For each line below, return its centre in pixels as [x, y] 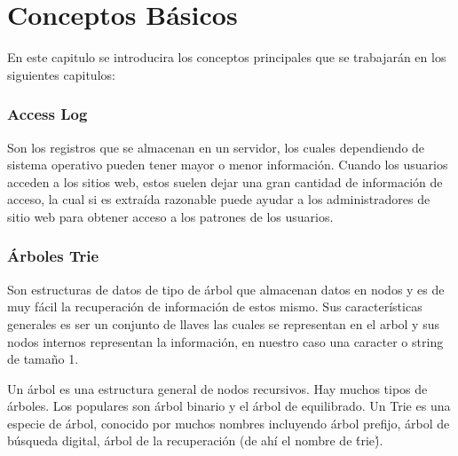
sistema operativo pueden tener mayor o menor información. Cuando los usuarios [228, 165]
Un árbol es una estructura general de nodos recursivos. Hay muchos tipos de [217, 388]
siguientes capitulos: [61, 74]
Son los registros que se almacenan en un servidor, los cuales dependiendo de [216, 147]
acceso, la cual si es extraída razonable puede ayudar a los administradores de [219, 199]
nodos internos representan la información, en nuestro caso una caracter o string [225, 341]
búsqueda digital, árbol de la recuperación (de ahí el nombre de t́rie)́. [195, 440]
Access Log [47, 114]
